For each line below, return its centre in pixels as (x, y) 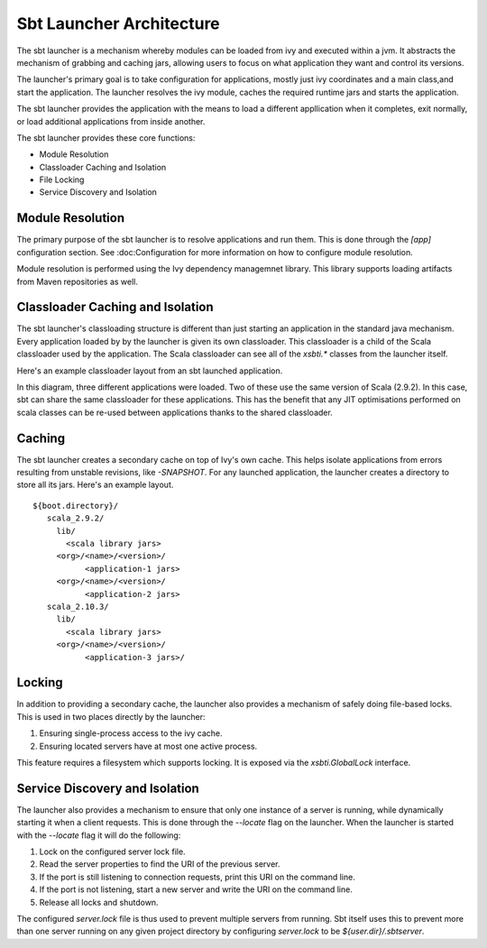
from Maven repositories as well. (78, 281)
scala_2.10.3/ (78, 606)
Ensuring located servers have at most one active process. (148, 746)
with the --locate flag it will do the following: (99, 835)
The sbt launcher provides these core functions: (106, 138)
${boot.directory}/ (76, 506)
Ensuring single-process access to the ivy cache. (131, 733)
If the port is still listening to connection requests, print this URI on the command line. (197, 877)
